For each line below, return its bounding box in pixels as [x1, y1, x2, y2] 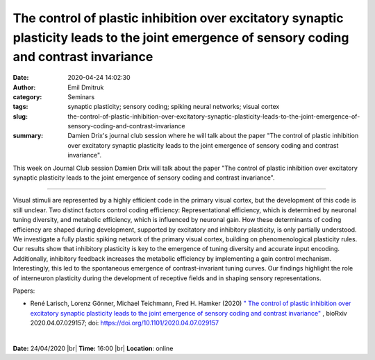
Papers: [12, 286, 35, 295]
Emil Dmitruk [67, 83, 104, 92]
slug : [12, 112, 28, 121]
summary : [12, 132, 44, 140]
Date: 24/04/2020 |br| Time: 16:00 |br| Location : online [12, 344, 174, 352]
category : [12, 92, 42, 101]
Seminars [67, 92, 95, 101]
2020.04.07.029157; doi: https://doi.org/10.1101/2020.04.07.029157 [30, 319, 219, 327]
